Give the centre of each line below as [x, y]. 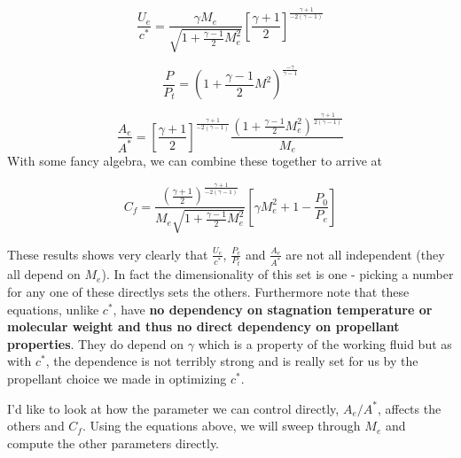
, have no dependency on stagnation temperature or [273, 309]
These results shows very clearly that [108, 254]
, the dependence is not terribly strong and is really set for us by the [232, 361]
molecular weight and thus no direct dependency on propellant [203, 326]
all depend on [44, 274]
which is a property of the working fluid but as [325, 343]
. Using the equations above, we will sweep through [221, 426]
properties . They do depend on [96, 343]
